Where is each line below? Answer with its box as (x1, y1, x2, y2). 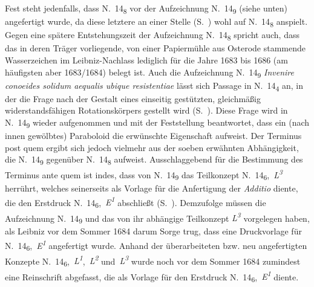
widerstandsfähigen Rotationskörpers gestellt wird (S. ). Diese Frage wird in (5, 104, 288, 117)
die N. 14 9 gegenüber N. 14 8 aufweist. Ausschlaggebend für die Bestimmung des (5, 153, 303, 167)
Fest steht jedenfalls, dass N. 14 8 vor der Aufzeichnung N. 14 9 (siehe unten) (5, 2, 288, 16)
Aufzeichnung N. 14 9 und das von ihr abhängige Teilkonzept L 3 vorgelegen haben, (5, 210, 310, 226)
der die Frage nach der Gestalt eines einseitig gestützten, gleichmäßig (5, 92, 261, 105)
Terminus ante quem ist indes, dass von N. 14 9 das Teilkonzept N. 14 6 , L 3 (5, 167, 283, 182)
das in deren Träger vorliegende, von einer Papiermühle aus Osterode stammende (5, 42, 306, 54)
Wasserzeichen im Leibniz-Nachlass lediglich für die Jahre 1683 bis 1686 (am (5, 53, 288, 66)
